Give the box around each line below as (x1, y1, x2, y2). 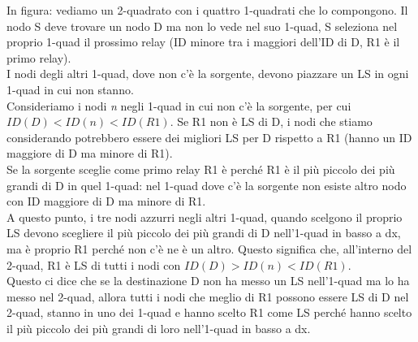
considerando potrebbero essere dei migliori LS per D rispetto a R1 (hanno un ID (6, 128, 412, 145)
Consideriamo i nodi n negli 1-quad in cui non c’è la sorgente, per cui (6, 97, 351, 114)
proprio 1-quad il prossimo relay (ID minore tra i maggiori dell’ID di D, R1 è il (6, 33, 400, 50)
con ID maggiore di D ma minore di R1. (6, 193, 206, 210)
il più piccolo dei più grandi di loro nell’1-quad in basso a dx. (6, 319, 311, 336)
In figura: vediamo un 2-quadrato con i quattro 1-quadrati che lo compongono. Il (6, 2, 408, 18)
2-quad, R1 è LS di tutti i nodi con (6, 256, 181, 273)
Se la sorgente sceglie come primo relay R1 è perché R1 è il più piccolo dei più (6, 160, 395, 177)
